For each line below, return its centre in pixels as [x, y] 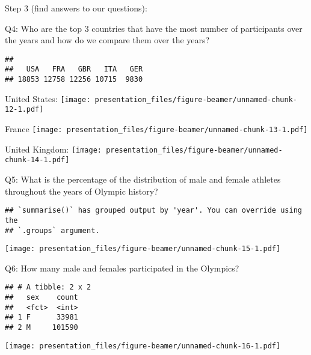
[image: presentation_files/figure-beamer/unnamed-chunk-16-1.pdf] [143, 346]
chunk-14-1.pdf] [37, 160]
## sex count [42, 298]
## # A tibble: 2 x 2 [48, 287]
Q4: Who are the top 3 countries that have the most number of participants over [154, 28]
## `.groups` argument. [52, 230]
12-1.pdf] [24, 110]
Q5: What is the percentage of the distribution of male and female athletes [143, 179]
